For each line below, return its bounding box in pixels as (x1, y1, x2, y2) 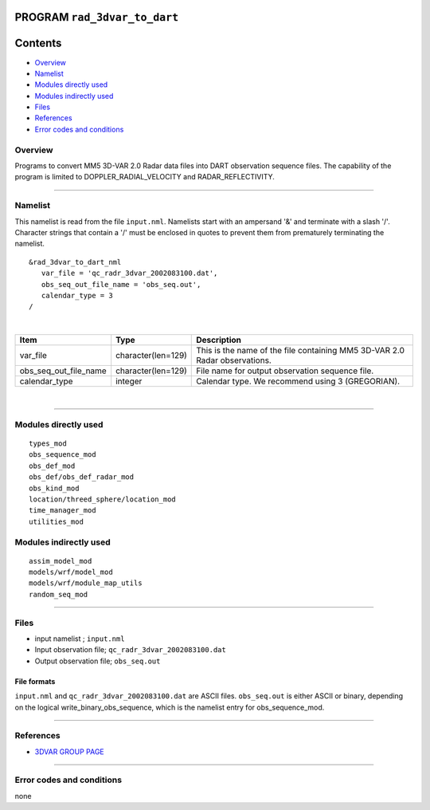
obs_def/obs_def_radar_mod (29, 473, 135, 482)
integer (115, 376, 143, 387)
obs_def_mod (29, 461, 76, 470)
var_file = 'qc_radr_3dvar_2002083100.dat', (41, 269, 218, 278)
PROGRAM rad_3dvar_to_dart (14, 10, 179, 24)
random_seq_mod (29, 590, 88, 599)
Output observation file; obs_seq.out (34, 656, 161, 666)
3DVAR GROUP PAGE (34, 746, 104, 757)
